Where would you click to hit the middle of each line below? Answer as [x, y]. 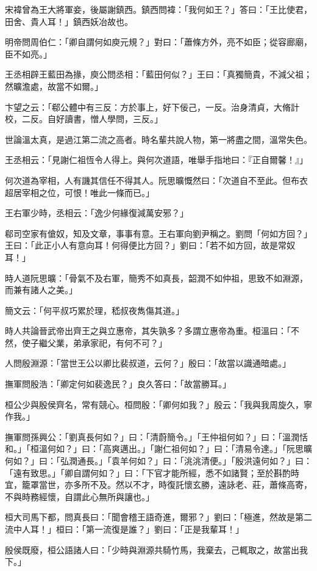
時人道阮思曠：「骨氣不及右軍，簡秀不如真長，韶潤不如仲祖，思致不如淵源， [156, 278]
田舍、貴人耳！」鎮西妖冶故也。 [69, 21]
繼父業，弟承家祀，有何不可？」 [103, 342]
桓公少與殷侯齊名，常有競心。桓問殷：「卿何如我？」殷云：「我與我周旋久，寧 [158, 404]
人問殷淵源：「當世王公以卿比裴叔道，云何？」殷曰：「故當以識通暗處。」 [148, 363]
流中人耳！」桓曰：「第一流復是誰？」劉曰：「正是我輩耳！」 [124, 529]
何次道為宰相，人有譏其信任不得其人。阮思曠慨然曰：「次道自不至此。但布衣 [156, 180]
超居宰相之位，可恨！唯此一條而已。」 [80, 192]
